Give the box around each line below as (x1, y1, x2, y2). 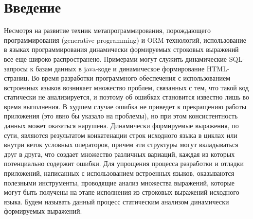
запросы (4, 63, 28, 73)
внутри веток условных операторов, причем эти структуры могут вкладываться (4, 139, 238, 150)
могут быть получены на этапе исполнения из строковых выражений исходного (4, 187, 239, 197)
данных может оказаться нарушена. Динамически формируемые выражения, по (4, 120, 239, 131)
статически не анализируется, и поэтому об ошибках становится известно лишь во (4, 92, 249, 102)
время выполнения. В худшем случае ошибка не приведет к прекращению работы (4, 101, 247, 111)
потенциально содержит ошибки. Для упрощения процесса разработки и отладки (4, 158, 244, 168)
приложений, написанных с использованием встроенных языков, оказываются (4, 168, 235, 178)
